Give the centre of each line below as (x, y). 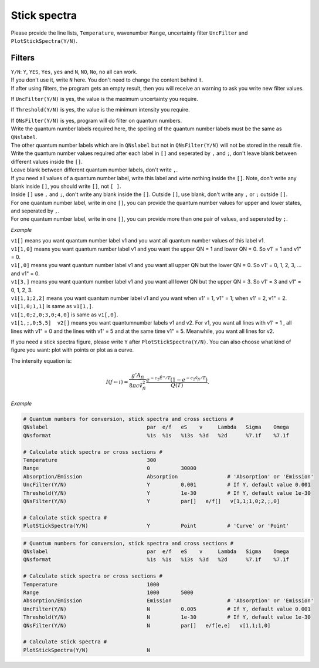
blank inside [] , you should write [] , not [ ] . (66, 186)
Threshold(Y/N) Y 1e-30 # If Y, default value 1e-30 (167, 493)
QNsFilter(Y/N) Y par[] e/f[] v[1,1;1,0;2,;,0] (152, 501)
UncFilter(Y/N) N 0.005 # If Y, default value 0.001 (167, 609)
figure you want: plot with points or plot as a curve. (72, 350)
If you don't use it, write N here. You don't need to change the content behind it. (107, 80)
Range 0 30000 (110, 468)
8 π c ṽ (136, 385)
